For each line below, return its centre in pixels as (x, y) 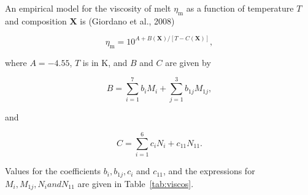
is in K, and (105, 62)
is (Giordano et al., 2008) (127, 20)
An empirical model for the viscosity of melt (88, 8)
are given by (188, 62)
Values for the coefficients (53, 171)
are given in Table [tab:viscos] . (136, 183)
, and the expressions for (209, 171)
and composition (36, 20)
